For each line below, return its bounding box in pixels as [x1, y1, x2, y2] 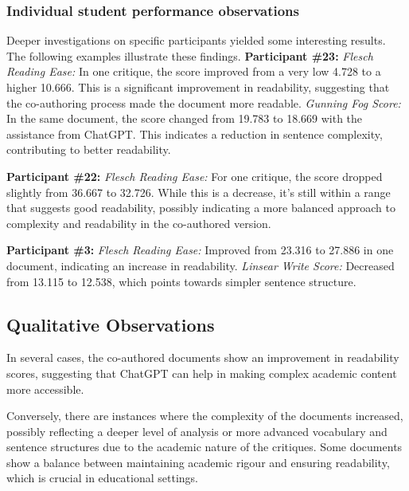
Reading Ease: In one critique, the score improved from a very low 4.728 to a [6, 63, 381, 80]
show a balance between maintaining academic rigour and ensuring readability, [6, 454, 390, 470]
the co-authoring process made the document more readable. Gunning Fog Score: [6, 94, 401, 111]
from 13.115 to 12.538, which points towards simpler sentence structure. [6, 273, 356, 289]
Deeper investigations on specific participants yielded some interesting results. [6, 32, 386, 49]
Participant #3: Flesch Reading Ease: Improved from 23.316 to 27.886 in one [6, 242, 394, 258]
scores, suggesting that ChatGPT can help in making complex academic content [6, 364, 397, 381]
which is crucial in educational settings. [6, 469, 198, 486]
